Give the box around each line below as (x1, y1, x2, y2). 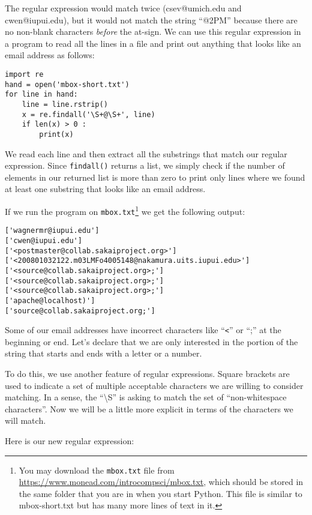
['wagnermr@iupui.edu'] (5, 226, 100, 235)
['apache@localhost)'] (5, 296, 95, 305)
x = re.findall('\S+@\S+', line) (22, 110, 155, 119)
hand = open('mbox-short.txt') (5, 80, 130, 89)
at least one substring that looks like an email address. (5, 182, 206, 195)
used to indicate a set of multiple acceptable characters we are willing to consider (5, 379, 304, 391)
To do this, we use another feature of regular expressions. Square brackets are (5, 367, 290, 380)
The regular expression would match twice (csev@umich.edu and (5, 2, 242, 14)
